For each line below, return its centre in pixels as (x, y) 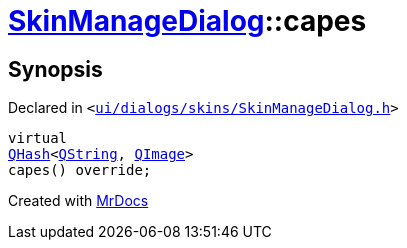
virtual (38, 138)
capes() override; (80, 170)
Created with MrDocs (78, 201)
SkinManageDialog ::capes (187, 21)
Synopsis (55, 69)
